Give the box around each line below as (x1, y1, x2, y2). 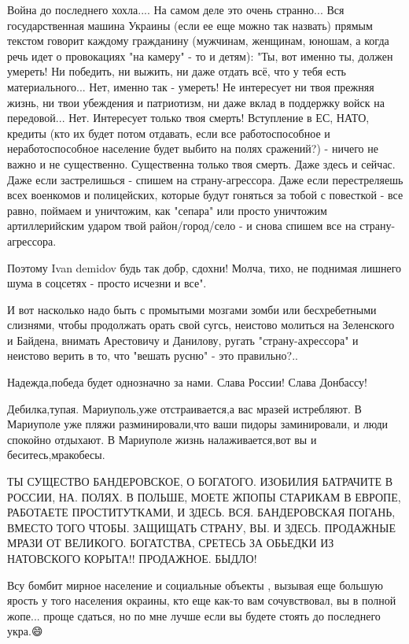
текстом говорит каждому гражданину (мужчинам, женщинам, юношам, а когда (7, 32, 389, 49)
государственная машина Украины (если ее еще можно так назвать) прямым (7, 17, 373, 33)
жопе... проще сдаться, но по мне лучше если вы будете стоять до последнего (7, 607, 381, 624)
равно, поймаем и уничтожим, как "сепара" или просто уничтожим (7, 202, 327, 218)
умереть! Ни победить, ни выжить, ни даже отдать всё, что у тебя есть (7, 63, 346, 80)
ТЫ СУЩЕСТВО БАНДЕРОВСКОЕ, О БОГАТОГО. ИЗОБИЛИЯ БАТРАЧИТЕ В (7, 473, 393, 490)
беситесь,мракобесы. (7, 446, 105, 463)
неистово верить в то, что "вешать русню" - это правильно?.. (7, 347, 298, 364)
